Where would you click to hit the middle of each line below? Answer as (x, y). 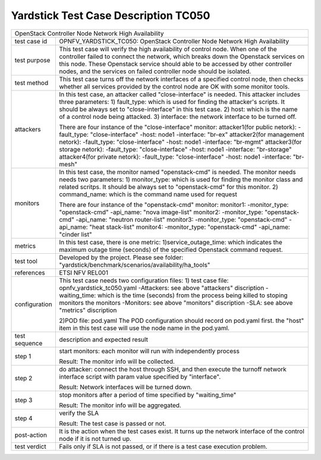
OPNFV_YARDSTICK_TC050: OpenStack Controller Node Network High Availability (174, 41)
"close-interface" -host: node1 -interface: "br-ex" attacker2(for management (197, 134)
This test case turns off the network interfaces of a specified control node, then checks (181, 79)
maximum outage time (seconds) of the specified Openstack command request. (171, 250)
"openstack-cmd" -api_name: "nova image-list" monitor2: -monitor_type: (161, 212)
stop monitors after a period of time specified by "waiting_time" (148, 395)
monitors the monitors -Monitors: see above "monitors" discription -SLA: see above (176, 303)
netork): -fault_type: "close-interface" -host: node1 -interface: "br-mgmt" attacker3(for (181, 141)
